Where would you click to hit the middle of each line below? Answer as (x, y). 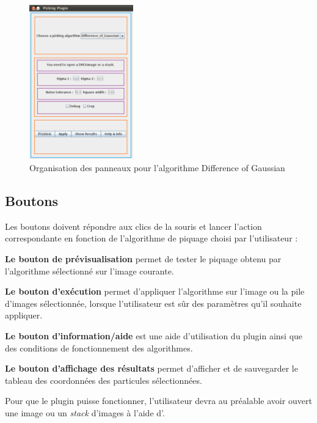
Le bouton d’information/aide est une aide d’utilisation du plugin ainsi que (154, 335)
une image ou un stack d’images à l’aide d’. (85, 412)
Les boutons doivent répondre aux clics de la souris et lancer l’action (133, 226)
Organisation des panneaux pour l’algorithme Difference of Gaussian (157, 167)
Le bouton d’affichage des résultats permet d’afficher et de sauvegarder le (151, 368)
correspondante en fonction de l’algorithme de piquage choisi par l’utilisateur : (151, 238)
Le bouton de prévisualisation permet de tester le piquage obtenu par (143, 258)
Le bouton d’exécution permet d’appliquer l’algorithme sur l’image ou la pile (155, 291)
